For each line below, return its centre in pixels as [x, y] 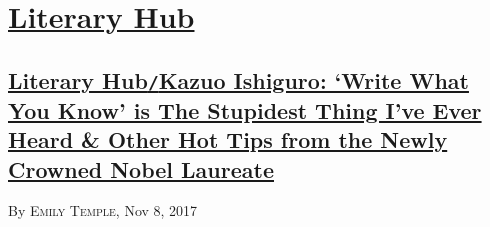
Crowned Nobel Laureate [141, 168]
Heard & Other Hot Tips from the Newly [228, 139]
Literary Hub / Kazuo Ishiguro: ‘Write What [238, 79]
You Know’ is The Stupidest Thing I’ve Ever [245, 109]
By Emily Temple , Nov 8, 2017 [103, 210]
